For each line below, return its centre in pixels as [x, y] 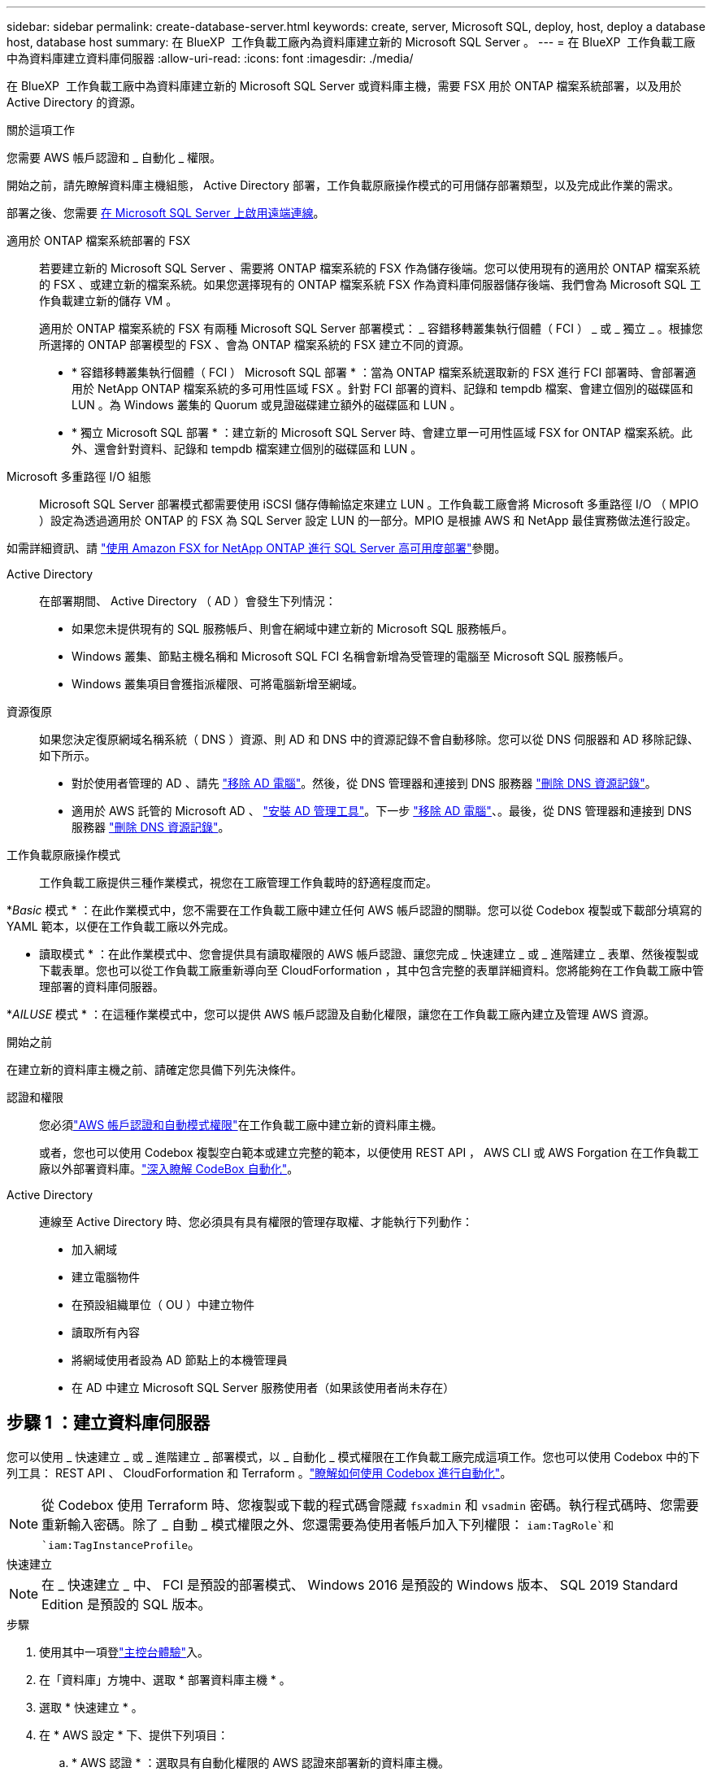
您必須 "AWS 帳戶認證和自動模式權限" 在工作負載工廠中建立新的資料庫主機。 [241, 1125]
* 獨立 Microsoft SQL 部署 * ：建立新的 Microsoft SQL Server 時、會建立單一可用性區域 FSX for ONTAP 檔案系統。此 [382, 432]
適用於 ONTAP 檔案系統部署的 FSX [99, 240]
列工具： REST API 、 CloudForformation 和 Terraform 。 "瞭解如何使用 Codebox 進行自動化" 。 [259, 1473]
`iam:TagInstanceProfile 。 [122, 1544]
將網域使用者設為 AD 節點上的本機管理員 [180, 1360]
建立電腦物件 [106, 1277]
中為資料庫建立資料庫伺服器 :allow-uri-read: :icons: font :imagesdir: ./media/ [210, 58]
